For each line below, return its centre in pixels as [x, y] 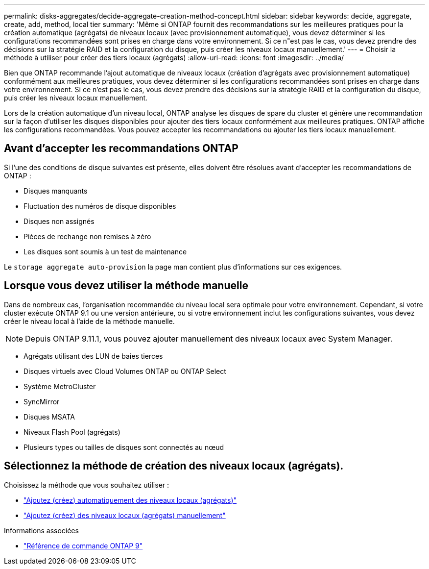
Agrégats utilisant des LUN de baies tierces [93, 356]
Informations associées [41, 530]
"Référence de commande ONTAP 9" [83, 545]
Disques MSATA [49, 417]
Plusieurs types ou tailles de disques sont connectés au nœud [124, 447]
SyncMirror [42, 401]
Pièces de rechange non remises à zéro [87, 236]
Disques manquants [56, 191]
